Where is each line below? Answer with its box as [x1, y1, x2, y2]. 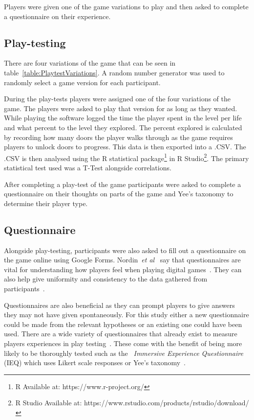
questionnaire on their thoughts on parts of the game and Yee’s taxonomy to [4, 188, 233, 199]
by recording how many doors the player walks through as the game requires [4, 132, 233, 142]
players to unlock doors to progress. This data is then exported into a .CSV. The [4, 141, 246, 152]
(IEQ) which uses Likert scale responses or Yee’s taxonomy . [4, 357, 186, 368]
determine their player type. [4, 198, 88, 208]
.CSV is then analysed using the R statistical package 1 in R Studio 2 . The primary [4, 151, 249, 163]
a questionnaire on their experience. [4, 11, 111, 21]
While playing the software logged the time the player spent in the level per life [4, 113, 242, 123]
